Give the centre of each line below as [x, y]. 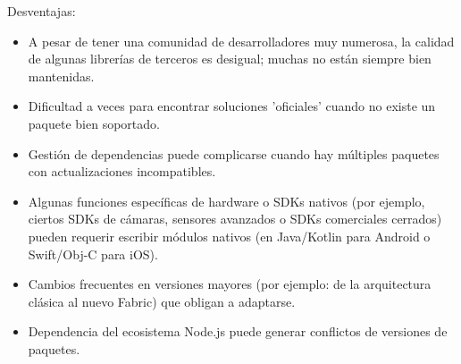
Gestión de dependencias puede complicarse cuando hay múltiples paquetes [234, 153]
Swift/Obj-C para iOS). [93, 254]
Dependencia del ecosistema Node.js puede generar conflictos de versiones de [238, 331]
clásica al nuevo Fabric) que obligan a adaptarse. [162, 301]
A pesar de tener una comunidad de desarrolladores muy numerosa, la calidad [241, 41]
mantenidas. [61, 76]
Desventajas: [42, 11]
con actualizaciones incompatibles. [122, 171]
